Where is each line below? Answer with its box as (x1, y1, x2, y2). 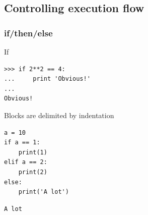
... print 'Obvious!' (4, 75, 91, 83)
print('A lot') (18, 188, 69, 196)
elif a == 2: (4, 158, 47, 166)
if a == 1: (4, 139, 40, 146)
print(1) (18, 148, 47, 156)
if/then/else (4, 26, 53, 39)
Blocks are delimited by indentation (4, 110, 114, 120)
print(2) (18, 168, 47, 176)
